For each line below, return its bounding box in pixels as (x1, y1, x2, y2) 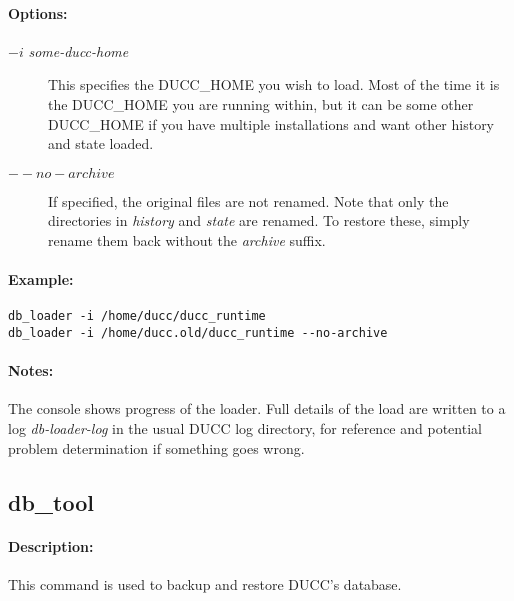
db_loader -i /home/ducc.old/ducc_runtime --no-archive (8, 326, 388, 340)
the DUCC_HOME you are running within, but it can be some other (48, 93, 474, 114)
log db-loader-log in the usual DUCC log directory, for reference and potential (8, 418, 482, 439)
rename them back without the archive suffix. (48, 229, 326, 250)
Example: (8, 269, 74, 290)
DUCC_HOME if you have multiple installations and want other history (48, 113, 495, 134)
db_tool (8, 486, 94, 517)
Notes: (8, 360, 54, 381)
